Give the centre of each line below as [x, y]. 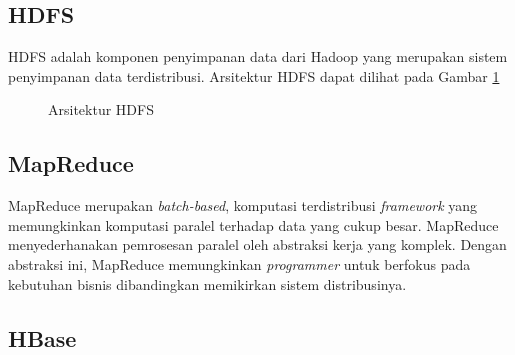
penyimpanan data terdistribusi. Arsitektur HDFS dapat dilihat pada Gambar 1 [254, 75]
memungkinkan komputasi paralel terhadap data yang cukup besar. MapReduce [253, 224]
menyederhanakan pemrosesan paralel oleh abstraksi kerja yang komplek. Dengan [257, 244]
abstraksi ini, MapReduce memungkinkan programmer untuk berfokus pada [239, 263]
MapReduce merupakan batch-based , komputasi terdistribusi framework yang [243, 205]
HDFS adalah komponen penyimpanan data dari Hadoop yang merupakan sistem [258, 56]
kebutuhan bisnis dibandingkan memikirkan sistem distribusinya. [207, 283]
